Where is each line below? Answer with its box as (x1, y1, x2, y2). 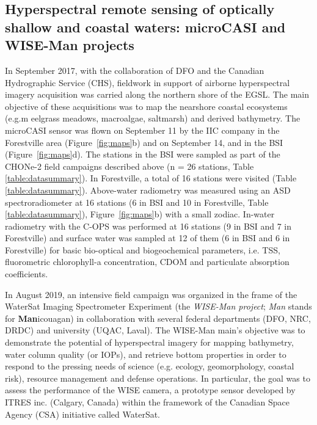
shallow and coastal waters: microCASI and (5, 17, 286, 36)
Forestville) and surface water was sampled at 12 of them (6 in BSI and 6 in (5, 231, 290, 244)
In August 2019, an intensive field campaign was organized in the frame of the (5, 288, 297, 300)
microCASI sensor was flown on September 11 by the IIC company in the (5, 123, 280, 136)
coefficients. (5, 267, 48, 280)
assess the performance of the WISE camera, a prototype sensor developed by (5, 383, 296, 396)
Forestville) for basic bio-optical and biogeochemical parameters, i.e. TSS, (5, 243, 280, 256)
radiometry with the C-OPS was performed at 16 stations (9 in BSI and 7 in (5, 219, 291, 232)
